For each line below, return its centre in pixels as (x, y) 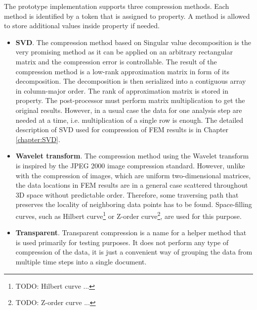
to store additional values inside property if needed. (82, 26)
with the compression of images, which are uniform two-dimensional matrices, (133, 175)
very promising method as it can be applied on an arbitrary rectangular (124, 52)
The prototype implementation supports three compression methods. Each (117, 6)
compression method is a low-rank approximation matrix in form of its (122, 71)
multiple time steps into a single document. (81, 261)
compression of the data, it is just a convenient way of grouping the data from (134, 252)
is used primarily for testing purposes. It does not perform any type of (122, 242)
